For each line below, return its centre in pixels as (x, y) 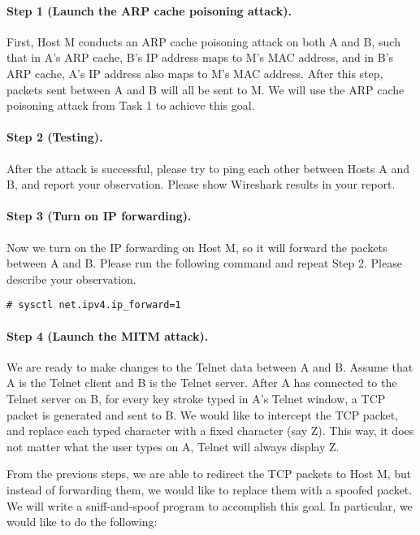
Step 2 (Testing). (55, 137)
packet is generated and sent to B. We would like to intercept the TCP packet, (203, 414)
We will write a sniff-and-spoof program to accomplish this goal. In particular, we (210, 505)
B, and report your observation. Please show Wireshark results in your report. (201, 184)
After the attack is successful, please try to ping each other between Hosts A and (208, 168)
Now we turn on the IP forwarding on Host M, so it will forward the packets (197, 247)
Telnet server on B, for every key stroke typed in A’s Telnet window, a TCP (196, 398)
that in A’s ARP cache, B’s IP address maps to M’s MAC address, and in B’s (200, 57)
